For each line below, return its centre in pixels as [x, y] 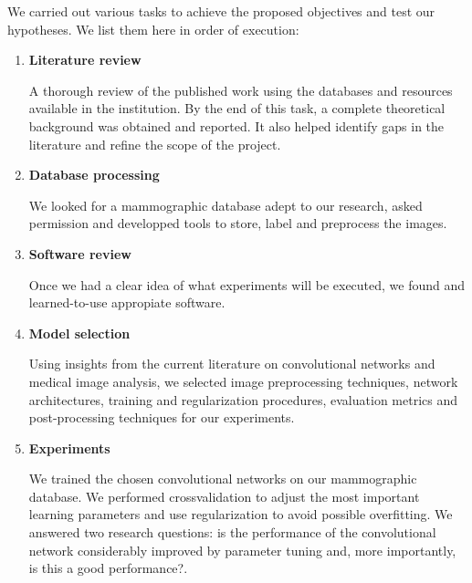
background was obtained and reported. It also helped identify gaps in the [236, 125]
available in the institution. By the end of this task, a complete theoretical [237, 108]
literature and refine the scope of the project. [155, 144]
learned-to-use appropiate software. [127, 302]
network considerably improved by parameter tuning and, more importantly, [242, 550]
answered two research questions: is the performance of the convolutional [232, 532]
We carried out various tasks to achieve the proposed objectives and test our [221, 11]
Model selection [79, 333]
